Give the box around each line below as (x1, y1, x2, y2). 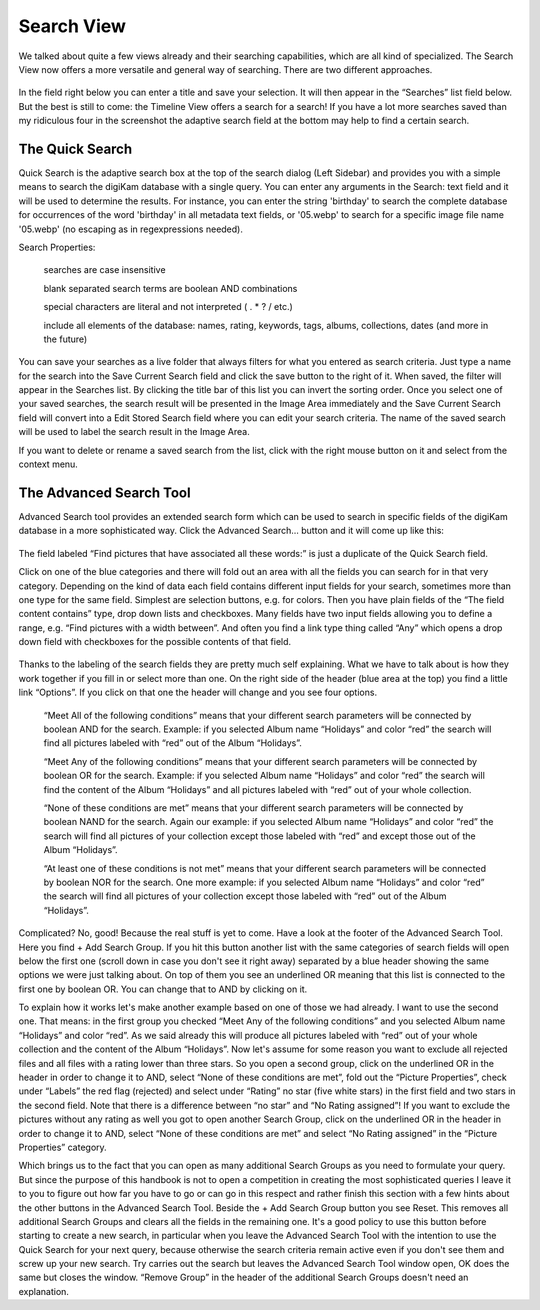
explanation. (18, 1285, 70, 1297)
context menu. (18, 458, 79, 470)
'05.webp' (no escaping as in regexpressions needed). (18, 223, 244, 235)
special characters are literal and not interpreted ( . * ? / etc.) (43, 301, 294, 313)
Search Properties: (18, 241, 96, 253)
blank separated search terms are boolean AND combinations (43, 282, 298, 294)
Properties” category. (18, 1141, 107, 1153)
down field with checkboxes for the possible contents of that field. (18, 636, 292, 648)
